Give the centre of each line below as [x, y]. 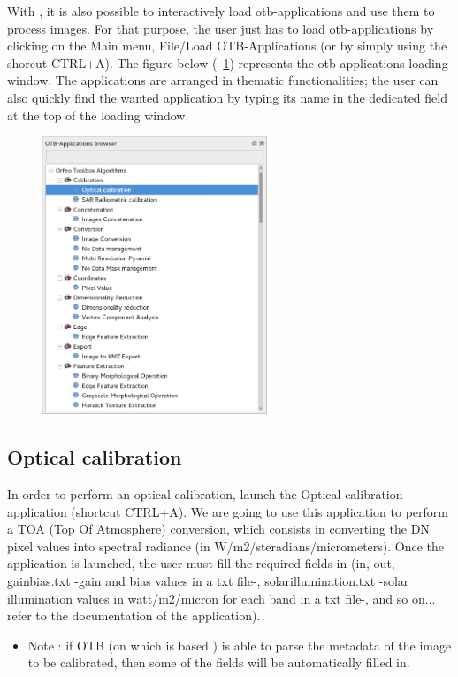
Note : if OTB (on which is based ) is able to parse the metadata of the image [240, 645]
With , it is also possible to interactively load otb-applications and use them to [221, 11]
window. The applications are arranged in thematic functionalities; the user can [223, 80]
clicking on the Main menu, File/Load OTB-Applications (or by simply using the [227, 46]
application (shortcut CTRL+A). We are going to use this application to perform [228, 511]
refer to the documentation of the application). [134, 615]
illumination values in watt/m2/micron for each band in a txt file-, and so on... [221, 598]
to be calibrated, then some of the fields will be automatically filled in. [219, 662]
